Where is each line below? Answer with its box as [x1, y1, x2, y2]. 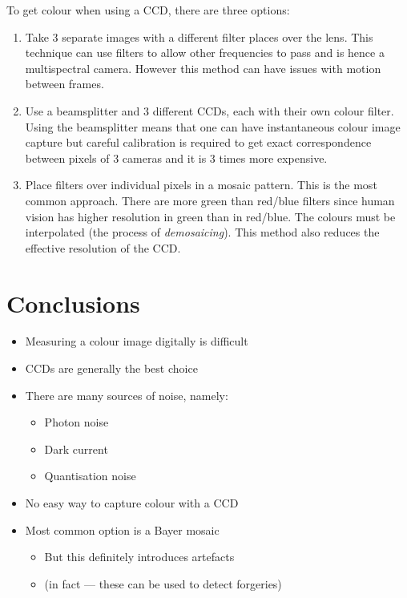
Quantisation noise [44, 467, 136, 484]
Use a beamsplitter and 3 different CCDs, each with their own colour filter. [25, 102, 394, 119]
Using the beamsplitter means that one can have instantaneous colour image [25, 118, 401, 135]
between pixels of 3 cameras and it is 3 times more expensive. [25, 149, 328, 166]
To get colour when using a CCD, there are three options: [6, 2, 290, 18]
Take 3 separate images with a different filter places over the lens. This [25, 28, 373, 45]
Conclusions [6, 286, 140, 319]
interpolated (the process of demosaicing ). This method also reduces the [25, 224, 380, 240]
